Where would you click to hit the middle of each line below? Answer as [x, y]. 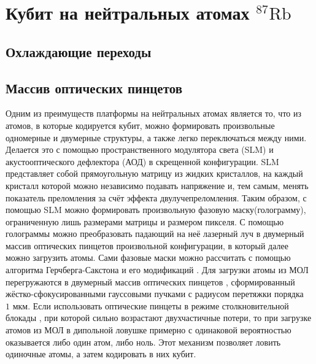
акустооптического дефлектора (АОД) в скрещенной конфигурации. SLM [142, 161]
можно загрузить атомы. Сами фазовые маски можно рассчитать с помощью [148, 258]
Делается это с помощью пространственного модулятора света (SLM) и [140, 149]
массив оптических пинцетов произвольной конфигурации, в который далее [147, 245]
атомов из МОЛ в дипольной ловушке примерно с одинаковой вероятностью [148, 330]
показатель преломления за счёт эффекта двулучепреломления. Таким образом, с [156, 197]
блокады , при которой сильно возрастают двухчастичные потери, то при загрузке [159, 318]
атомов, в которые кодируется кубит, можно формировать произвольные [140, 125]
